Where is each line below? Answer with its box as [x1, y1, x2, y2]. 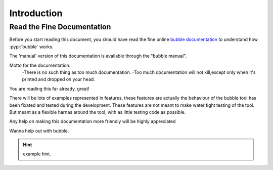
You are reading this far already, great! [9, 86, 89, 92]
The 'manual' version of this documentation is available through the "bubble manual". [9, 53, 187, 59]
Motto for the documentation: [9, 62, 71, 68]
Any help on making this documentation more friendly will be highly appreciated [9, 118, 176, 124]
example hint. [23, 151, 52, 157]
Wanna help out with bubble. [9, 127, 69, 134]
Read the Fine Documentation [9, 22, 111, 31]
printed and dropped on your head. [22, 76, 96, 82]
